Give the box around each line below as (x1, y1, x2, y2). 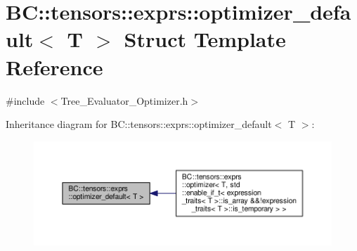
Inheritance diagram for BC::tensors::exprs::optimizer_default (6, 117, 272, 131)
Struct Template (124, 25, 286, 53)
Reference (6, 52, 103, 81)
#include (6, 93, 45, 108)
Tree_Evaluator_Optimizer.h (60, 93, 188, 108)
